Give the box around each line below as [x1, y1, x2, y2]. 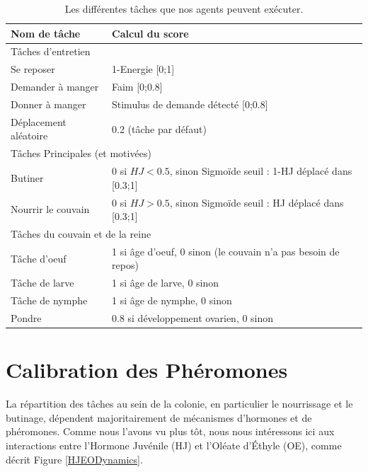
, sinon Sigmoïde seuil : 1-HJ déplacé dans [169, 163, 352, 178]
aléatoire [11, 128, 48, 143]
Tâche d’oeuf [11, 251, 67, 265]
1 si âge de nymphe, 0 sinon [112, 293, 232, 308]
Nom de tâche [11, 25, 81, 40]
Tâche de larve [11, 275, 74, 290]
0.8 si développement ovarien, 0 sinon [112, 310, 274, 325]
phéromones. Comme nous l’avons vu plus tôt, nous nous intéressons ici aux [6, 424, 335, 439]
